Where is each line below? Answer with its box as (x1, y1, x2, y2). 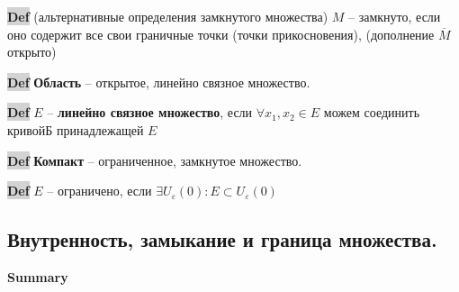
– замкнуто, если (348, 7, 441, 25)
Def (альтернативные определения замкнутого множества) (7, 7, 328, 25)
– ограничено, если (47, 181, 152, 200)
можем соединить (323, 103, 420, 122)
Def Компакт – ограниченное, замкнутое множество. (7, 151, 302, 169)
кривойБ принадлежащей (7, 120, 144, 139)
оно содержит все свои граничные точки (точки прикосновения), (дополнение (7, 24, 435, 43)
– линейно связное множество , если (47, 103, 253, 122)
